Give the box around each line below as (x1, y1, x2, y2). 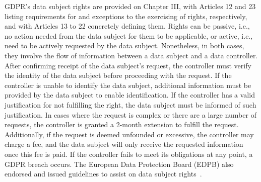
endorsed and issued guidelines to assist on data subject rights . (5, 168, 202, 179)
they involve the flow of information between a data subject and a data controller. (5, 50, 258, 60)
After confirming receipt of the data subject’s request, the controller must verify (5, 60, 251, 70)
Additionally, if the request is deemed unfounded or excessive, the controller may (5, 129, 254, 139)
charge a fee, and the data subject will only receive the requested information (5, 139, 243, 149)
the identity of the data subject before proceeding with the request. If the (5, 70, 232, 80)
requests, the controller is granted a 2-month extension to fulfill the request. (5, 119, 239, 130)
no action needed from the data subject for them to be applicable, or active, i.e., (5, 30, 253, 41)
